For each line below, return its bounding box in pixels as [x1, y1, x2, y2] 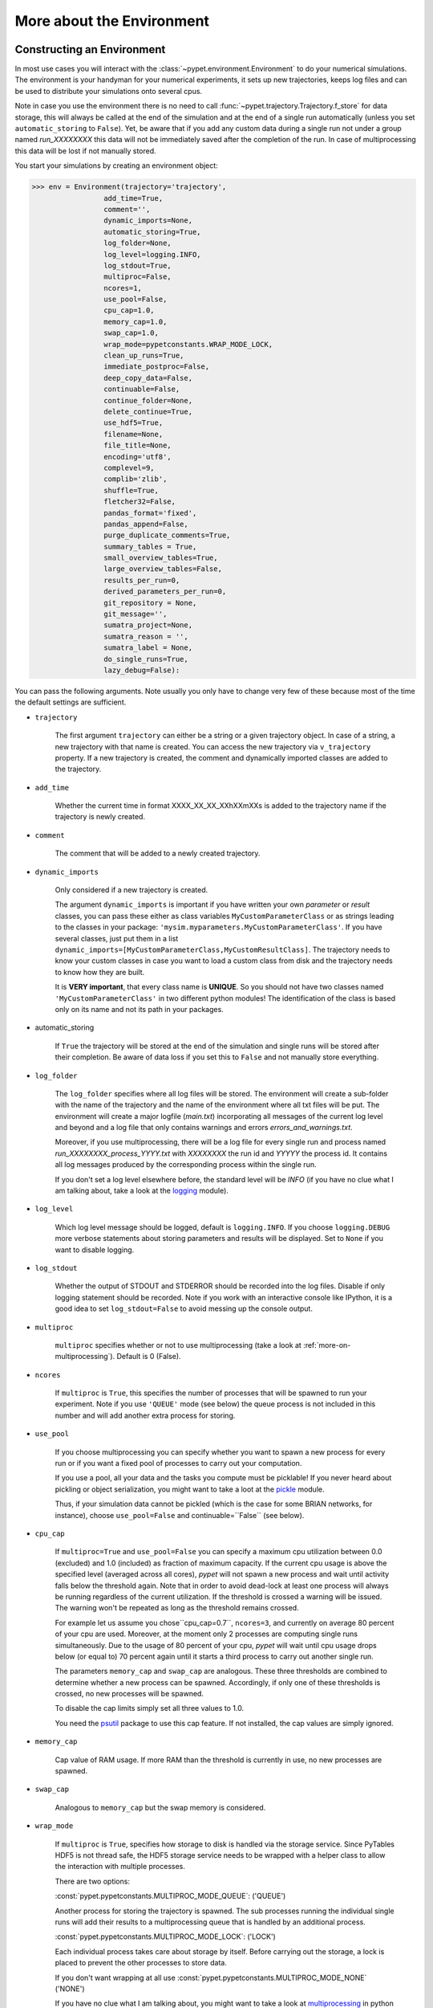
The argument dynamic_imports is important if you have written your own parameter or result [55, 900, 370, 909]
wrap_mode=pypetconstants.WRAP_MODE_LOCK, [103, 340, 273, 349]
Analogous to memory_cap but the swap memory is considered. [55, 1802, 266, 1812]
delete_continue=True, [103, 406, 192, 416]
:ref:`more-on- [303, 1340, 351, 1349]
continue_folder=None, [103, 396, 192, 405]
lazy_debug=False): [103, 665, 180, 675]
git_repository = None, [103, 598, 197, 607]
